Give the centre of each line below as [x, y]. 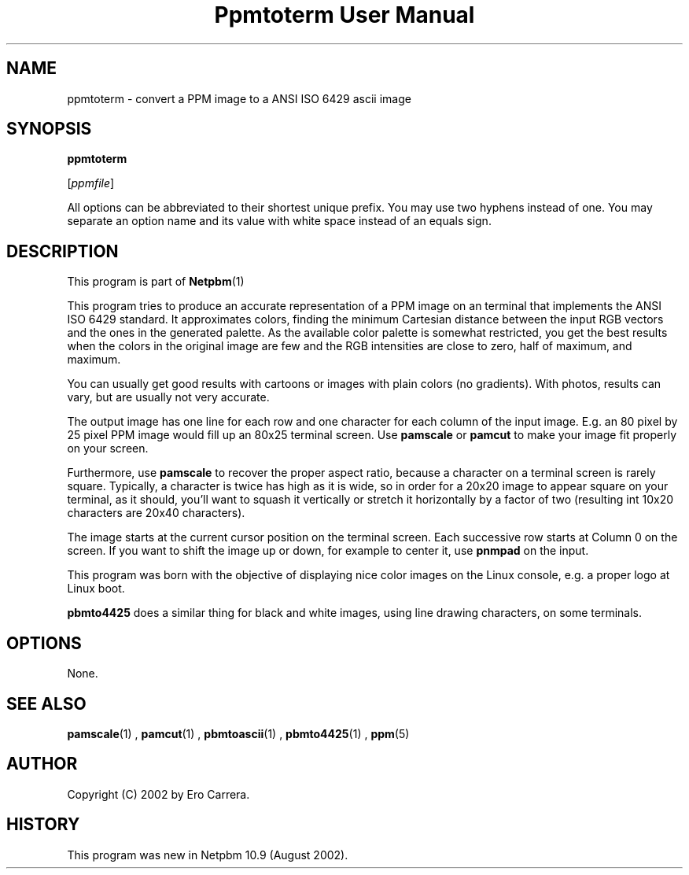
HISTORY [43, 825]
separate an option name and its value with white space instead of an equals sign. [279, 221]
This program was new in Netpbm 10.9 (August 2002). [208, 855]
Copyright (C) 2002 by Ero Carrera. [158, 794]
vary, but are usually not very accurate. [168, 397]
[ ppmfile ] [91, 183]
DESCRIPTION [63, 251]
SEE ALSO [46, 703]
